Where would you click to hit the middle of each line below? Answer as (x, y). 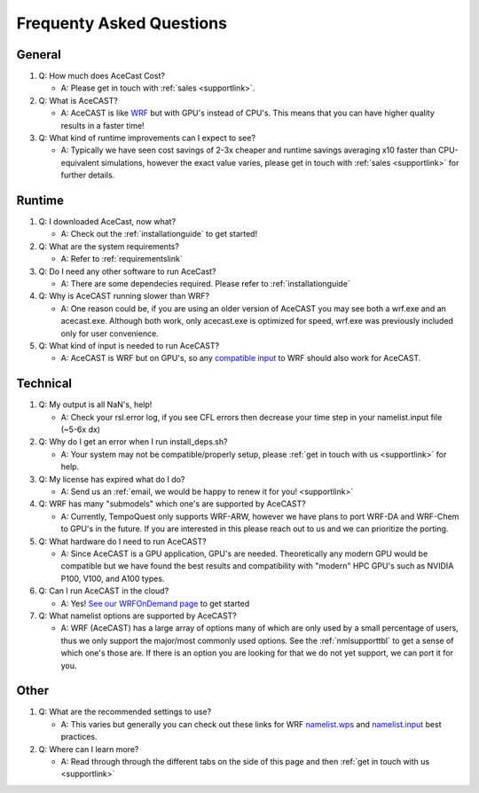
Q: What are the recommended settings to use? (125, 712)
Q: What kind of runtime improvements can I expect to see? (147, 138)
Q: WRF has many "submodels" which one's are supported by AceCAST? (172, 504)
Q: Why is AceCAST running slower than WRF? (124, 296)
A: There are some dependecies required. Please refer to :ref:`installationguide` (205, 284)
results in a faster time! (103, 125)
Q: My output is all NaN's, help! (95, 404)
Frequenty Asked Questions (122, 23)
